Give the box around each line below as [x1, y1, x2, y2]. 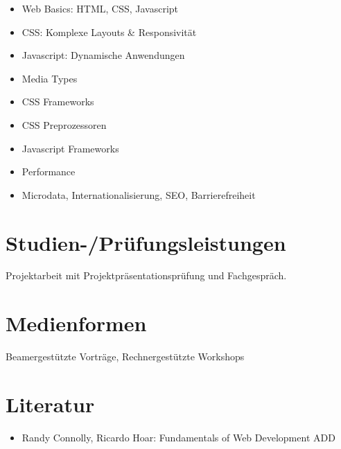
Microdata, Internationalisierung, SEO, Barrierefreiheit [21, 187, 256, 202]
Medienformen [6, 309, 147, 337]
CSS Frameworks [21, 94, 94, 109]
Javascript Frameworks [21, 141, 119, 155]
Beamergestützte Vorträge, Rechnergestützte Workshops [6, 349, 245, 364]
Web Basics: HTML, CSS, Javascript [21, 1, 179, 15]
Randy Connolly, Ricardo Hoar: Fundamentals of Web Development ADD [21, 430, 335, 444]
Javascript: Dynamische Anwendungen [21, 48, 185, 62]
